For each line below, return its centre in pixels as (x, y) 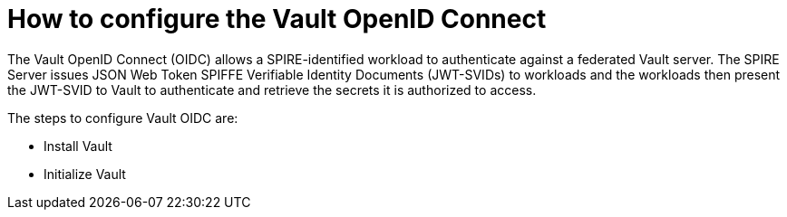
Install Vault (78, 146)
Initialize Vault (85, 174)
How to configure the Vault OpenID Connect (277, 19)
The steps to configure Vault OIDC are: (123, 118)
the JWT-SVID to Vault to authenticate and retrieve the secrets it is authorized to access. (272, 90)
